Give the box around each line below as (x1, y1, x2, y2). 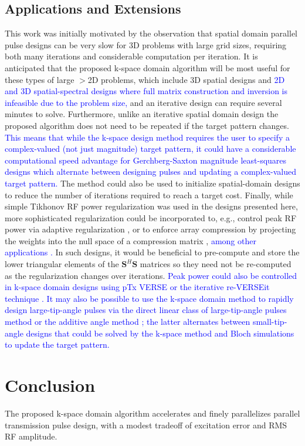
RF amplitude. (5, 430, 57, 442)
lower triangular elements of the (5, 258, 119, 270)
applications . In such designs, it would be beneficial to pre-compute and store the (5, 246, 300, 258)
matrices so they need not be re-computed (140, 258, 292, 270)
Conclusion (5, 373, 96, 397)
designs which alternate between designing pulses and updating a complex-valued (5, 165, 297, 178)
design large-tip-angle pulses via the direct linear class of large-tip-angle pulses (5, 304, 287, 316)
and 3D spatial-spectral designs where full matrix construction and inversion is (5, 85, 288, 97)
